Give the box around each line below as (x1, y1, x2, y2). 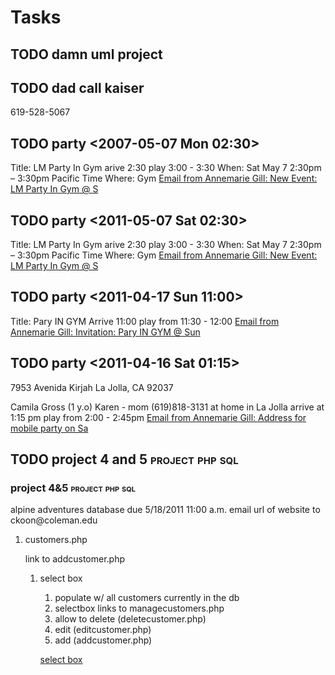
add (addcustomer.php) (54, 634, 153, 646)
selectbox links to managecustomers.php (54, 602, 225, 615)
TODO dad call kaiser (10, 79, 145, 96)
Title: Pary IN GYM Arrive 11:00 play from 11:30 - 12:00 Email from (10, 315, 280, 327)
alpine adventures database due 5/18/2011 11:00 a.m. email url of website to (10, 504, 321, 516)
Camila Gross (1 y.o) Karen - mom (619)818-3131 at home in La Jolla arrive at (10, 401, 325, 413)
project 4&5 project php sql (10, 481, 137, 495)
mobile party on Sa (10, 422, 89, 434)
